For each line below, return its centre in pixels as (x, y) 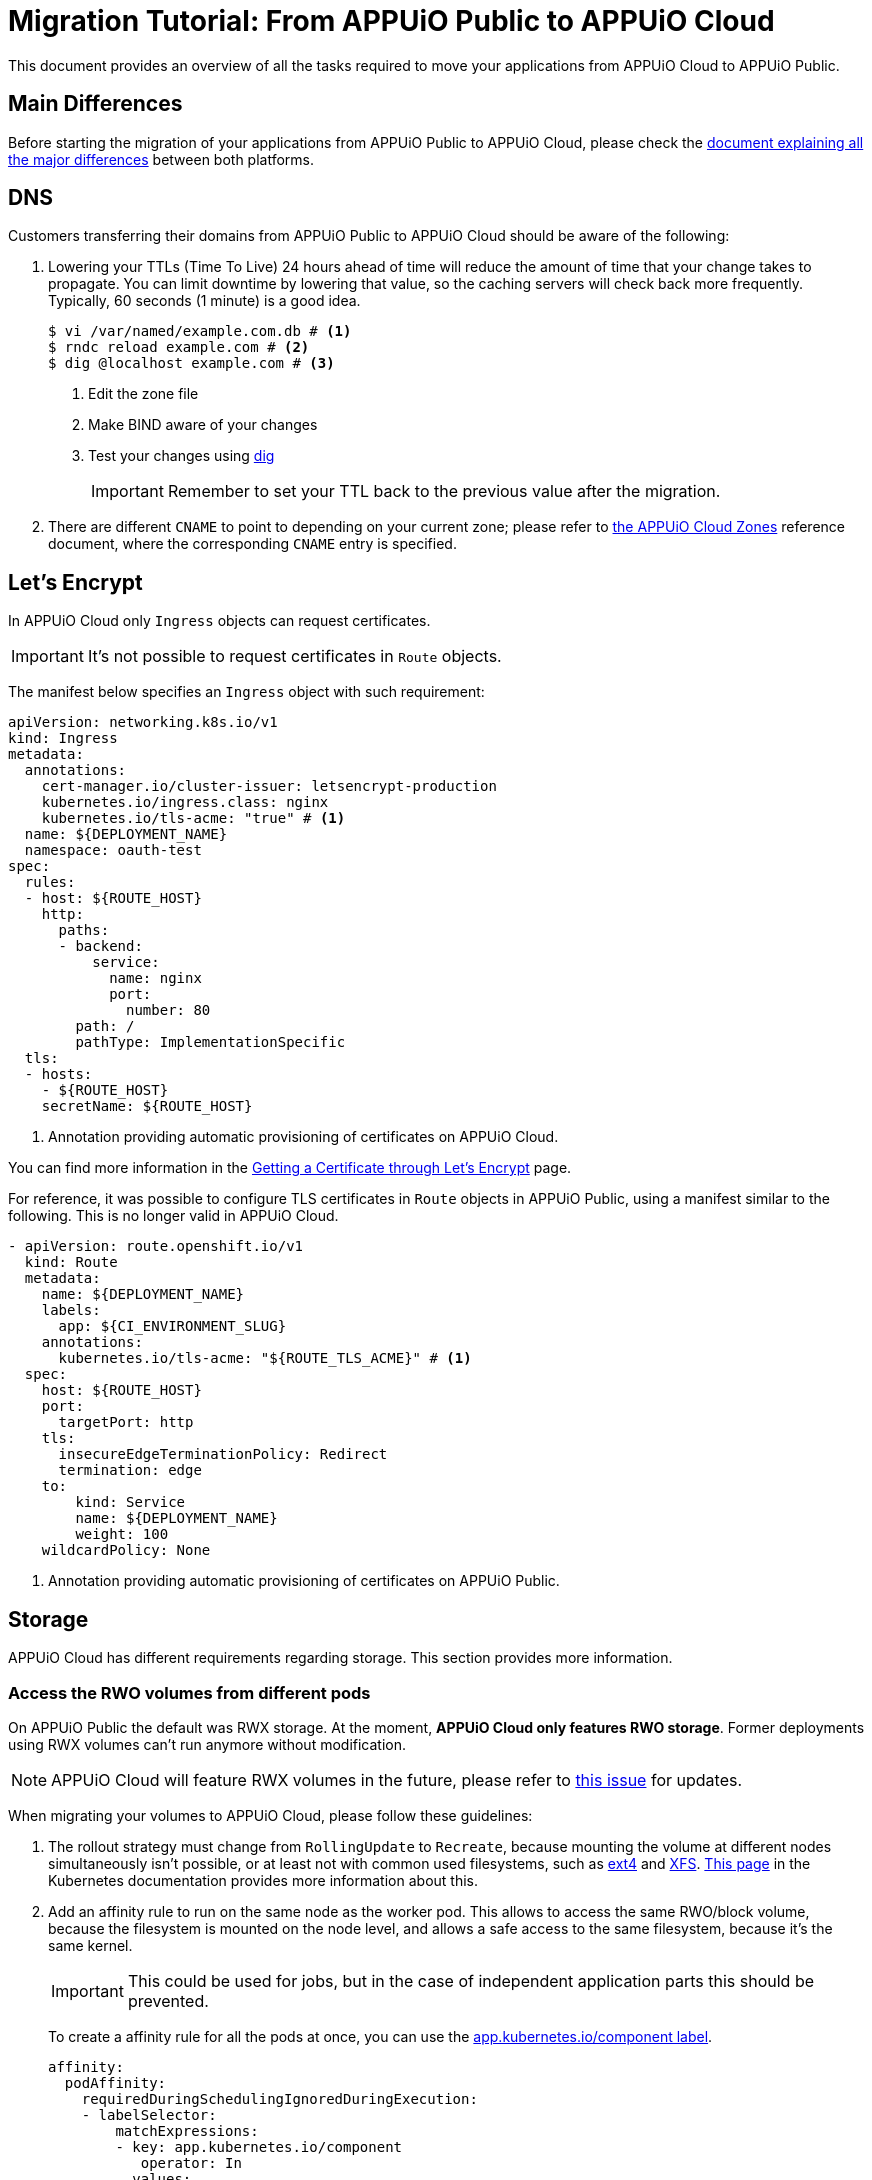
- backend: (100, 946)
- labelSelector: (149, 2114)
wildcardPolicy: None (126, 1550)
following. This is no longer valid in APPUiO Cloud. (173, 1216)
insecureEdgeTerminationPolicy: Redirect (223, 1454)
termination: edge (130, 1470)
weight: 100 (122, 1534)
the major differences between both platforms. (161, 159)
